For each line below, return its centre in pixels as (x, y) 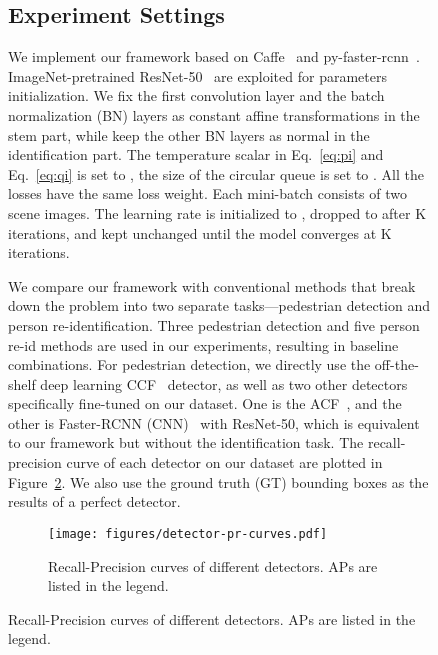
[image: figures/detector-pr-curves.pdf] (188, 533)
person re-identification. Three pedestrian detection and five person (214, 324)
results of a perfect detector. (94, 501)
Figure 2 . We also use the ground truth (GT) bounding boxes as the (218, 481)
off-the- (396, 364)
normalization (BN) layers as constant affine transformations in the (214, 114)
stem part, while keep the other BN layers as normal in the (189, 134)
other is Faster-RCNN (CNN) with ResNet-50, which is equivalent (214, 422)
